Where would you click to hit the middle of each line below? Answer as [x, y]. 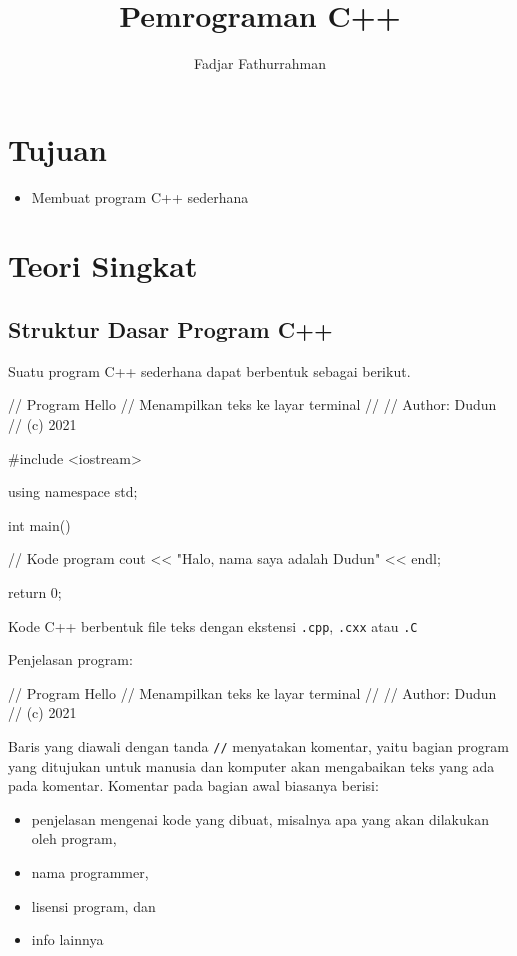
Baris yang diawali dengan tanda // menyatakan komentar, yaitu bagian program [258, 746]
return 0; [35, 591]
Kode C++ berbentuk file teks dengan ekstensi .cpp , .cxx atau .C [213, 625]
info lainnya [67, 939]
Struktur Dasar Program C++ [170, 329]
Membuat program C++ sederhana [140, 196]
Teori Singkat [103, 265]
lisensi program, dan [93, 905]
